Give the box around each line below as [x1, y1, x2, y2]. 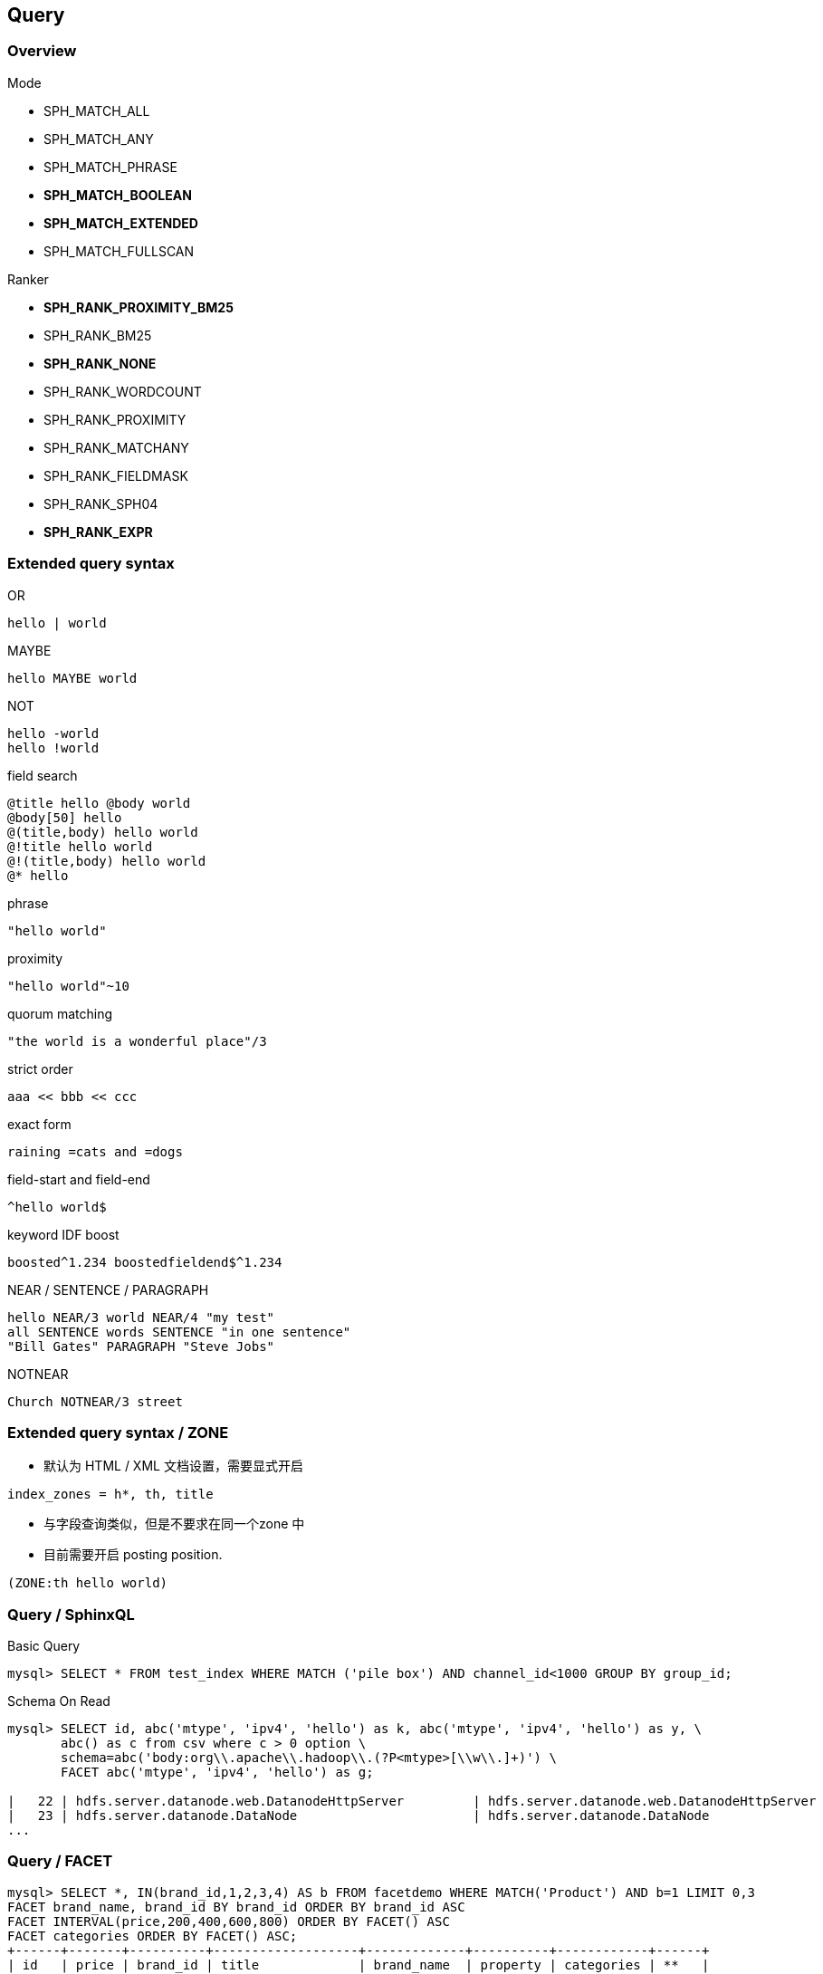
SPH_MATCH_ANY [43, 130, 154, 147]
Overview [7, 42, 77, 61]
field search [7, 767, 78, 783]
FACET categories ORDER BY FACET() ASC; [7, 1928, 298, 1943]
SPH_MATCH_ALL [43, 102, 150, 119]
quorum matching [7, 1005, 113, 1021]
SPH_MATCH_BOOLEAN [43, 187, 192, 203]
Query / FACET [7, 1852, 113, 1871]
